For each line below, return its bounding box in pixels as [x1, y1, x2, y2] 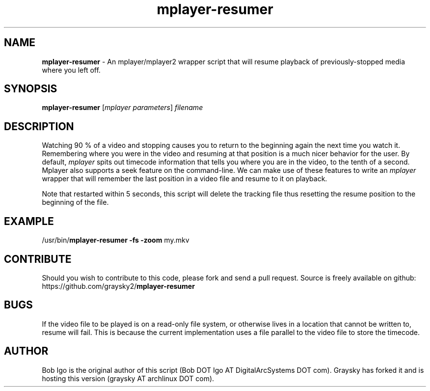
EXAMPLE [4, 215, 54, 227]
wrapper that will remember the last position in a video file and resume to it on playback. [42, 174, 327, 183]
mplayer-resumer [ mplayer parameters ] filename [42, 103, 203, 112]
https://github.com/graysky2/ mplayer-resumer [42, 281, 195, 290]
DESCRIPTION [4, 120, 74, 133]
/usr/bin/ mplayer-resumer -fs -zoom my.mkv [42, 236, 189, 245]
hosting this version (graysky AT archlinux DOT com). [42, 374, 215, 383]
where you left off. [42, 65, 101, 74]
